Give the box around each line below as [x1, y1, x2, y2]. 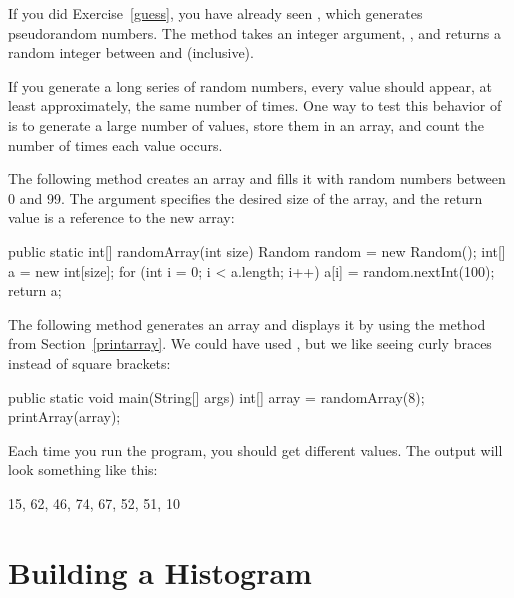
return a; [8, 280, 62, 301]
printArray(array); [8, 406, 121, 427]
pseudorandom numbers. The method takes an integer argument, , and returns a [8, 22, 501, 43]
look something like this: [8, 459, 158, 480]
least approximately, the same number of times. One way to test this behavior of [8, 95, 502, 116]
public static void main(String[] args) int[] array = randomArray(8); [8, 386, 425, 407]
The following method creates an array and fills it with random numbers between [8, 168, 506, 189]
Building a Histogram [8, 551, 312, 592]
